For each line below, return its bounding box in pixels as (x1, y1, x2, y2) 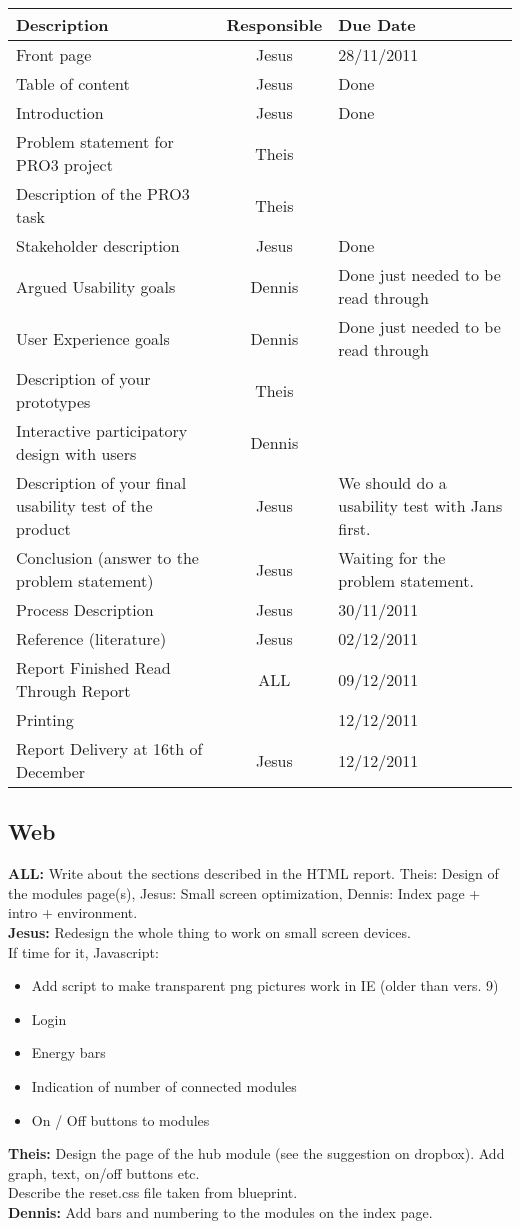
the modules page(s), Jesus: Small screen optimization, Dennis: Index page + (8, 882, 481, 903)
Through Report (16, 679, 131, 702)
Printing (16, 708, 74, 731)
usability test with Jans (338, 494, 503, 517)
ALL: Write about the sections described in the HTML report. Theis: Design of (8, 863, 499, 884)
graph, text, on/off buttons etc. (8, 1162, 200, 1183)
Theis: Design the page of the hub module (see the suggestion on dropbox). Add (8, 1143, 505, 1164)
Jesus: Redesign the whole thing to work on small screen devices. (8, 921, 411, 942)
